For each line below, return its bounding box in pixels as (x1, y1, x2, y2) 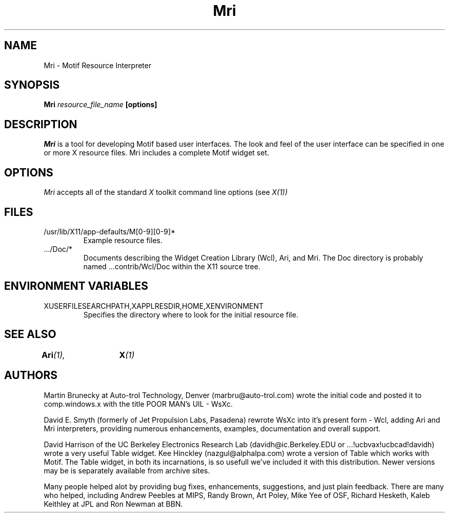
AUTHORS (4, 369, 58, 382)
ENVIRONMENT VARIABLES (4, 280, 148, 293)
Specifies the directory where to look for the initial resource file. (83, 310, 298, 319)
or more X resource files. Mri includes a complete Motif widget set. (44, 148, 270, 157)
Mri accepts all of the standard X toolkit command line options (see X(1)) (44, 188, 288, 197)
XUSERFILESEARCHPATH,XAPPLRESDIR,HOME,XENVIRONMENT (44, 301, 264, 310)
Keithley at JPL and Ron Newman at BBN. (44, 499, 183, 508)
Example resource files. (83, 235, 162, 245)
